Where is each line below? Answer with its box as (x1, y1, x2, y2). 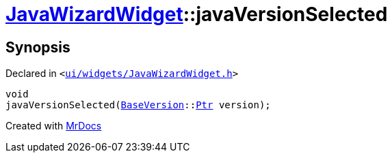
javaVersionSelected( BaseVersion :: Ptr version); (5, 99, 271, 111)
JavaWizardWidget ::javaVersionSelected (5, 3, 388, 26)
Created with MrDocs (5, 120, 102, 132)
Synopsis (5, 38, 70, 56)
